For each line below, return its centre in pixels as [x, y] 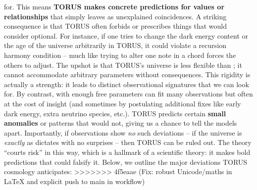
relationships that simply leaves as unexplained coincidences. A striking [115, 16]
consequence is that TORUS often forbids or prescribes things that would [115, 26]
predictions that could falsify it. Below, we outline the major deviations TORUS [126, 162]
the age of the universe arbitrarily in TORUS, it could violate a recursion [115, 45]
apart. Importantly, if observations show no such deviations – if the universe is [123, 132]
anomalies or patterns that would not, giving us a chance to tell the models [121, 123]
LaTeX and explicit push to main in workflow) [75, 181]
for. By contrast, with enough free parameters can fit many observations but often [128, 94]
